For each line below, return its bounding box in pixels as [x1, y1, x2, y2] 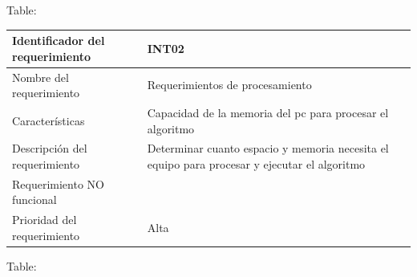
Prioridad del [12, 211, 77, 228]
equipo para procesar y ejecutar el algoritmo [147, 156, 366, 172]
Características [12, 112, 85, 128]
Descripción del [12, 140, 87, 157]
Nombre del [12, 68, 69, 85]
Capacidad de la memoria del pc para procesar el [147, 104, 389, 120]
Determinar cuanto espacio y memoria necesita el [147, 140, 389, 157]
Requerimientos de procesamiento [147, 76, 312, 93]
